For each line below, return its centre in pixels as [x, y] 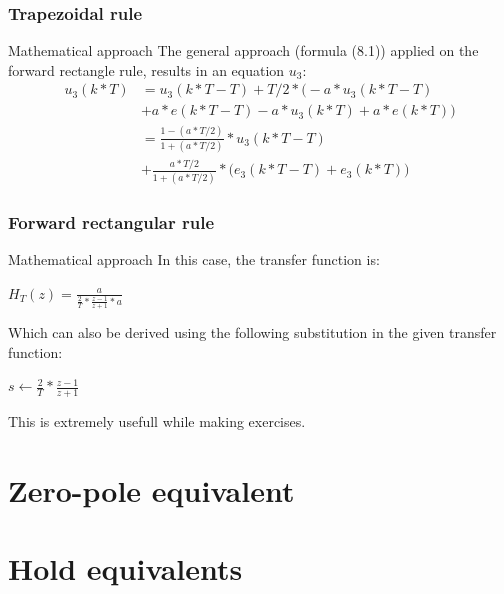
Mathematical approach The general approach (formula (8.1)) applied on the [243, 50]
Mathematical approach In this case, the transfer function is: [194, 259]
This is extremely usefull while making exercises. [157, 421]
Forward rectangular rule [111, 221]
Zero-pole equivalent [151, 489]
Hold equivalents [125, 568]
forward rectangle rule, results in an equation [146, 69]
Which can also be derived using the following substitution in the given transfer [252, 332]
